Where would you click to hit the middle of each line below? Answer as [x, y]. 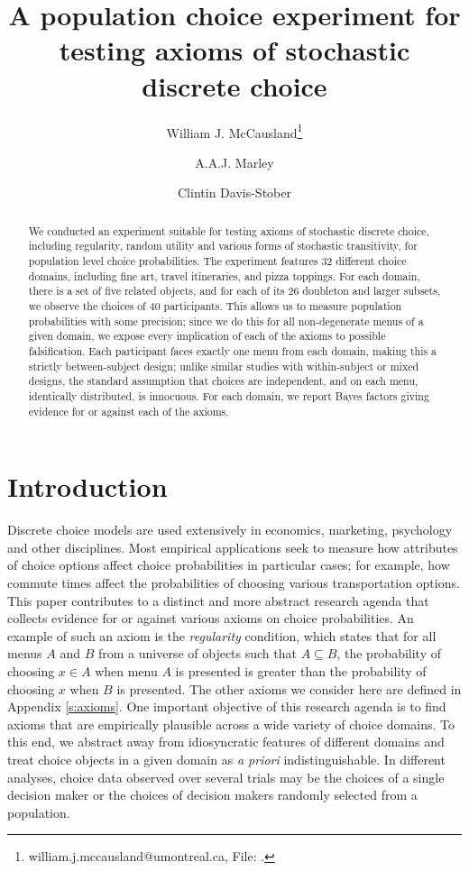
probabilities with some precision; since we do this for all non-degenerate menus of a [226, 321]
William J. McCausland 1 [234, 131]
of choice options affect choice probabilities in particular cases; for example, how [229, 565]
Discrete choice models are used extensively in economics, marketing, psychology [230, 530]
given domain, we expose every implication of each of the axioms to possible [207, 336]
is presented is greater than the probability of [301, 670]
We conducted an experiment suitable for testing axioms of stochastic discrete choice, [229, 230]
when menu [126, 670]
